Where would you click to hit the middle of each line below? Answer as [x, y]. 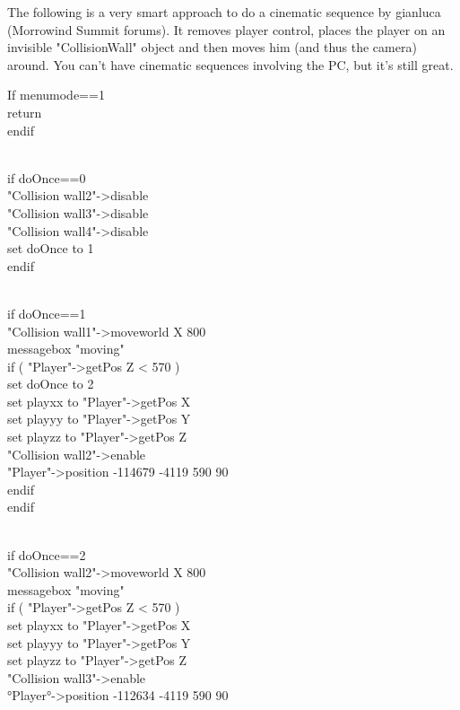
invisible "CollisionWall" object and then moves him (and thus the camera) [212, 47]
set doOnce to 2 [51, 384]
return [25, 112]
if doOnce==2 [47, 554]
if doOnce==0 [47, 177]
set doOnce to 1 [51, 248]
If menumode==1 [56, 95]
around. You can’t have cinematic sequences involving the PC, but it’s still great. [230, 64]
